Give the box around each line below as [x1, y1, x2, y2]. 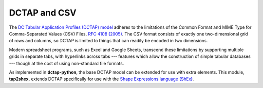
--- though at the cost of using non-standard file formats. [9, 60, 124, 66]
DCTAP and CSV [9, 7, 76, 18]
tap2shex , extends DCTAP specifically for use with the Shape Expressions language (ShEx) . [9, 76, 194, 82]
